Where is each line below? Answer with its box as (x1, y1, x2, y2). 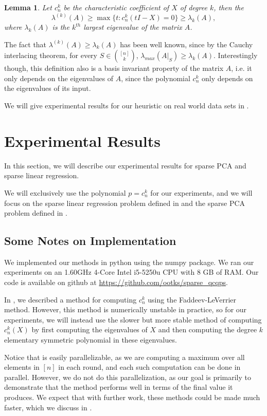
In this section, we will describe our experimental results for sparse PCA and (4, 160, 246, 171)
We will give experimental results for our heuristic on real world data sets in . (4, 100, 249, 110)
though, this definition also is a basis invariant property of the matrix (4, 63, 224, 73)
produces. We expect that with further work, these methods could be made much (4, 392, 260, 403)
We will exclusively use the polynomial (4, 187, 126, 198)
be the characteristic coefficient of (63, 2, 169, 12)
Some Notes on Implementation (4, 233, 176, 249)
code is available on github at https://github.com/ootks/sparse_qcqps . (4, 277, 228, 288)
